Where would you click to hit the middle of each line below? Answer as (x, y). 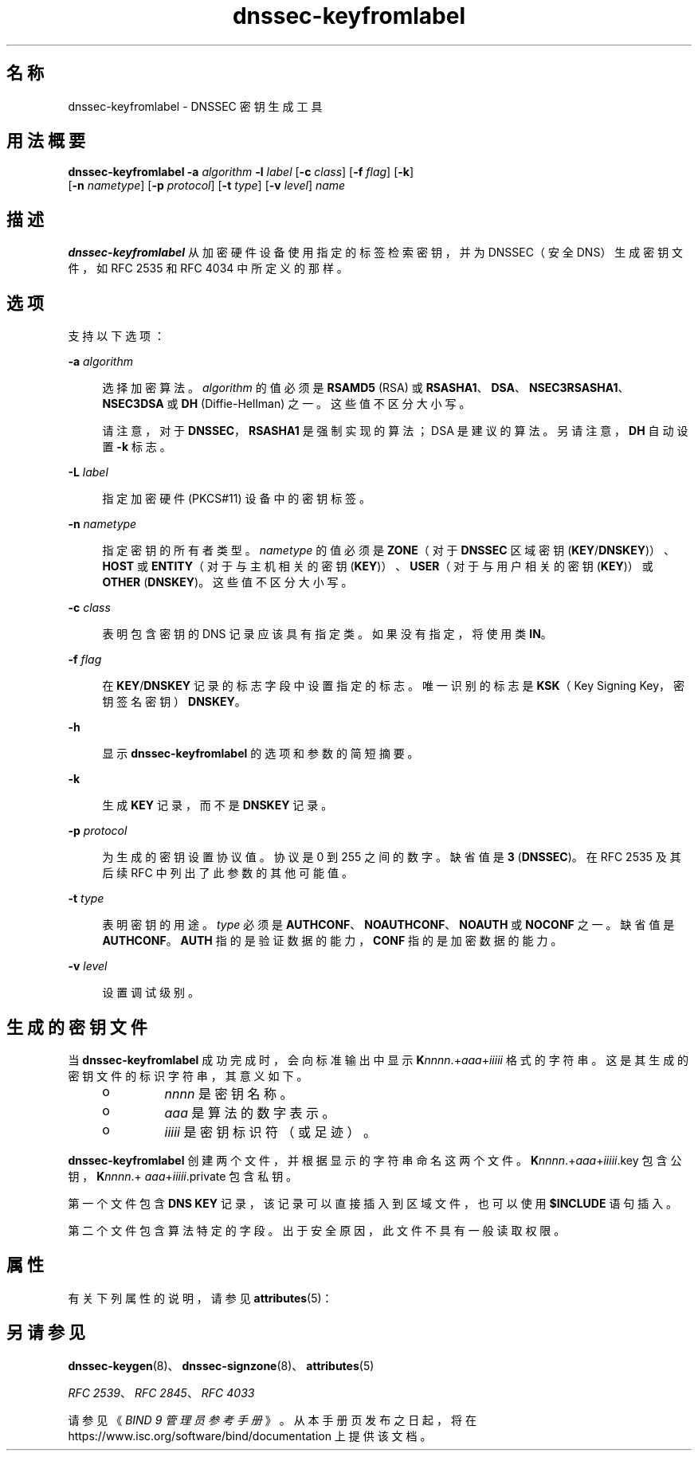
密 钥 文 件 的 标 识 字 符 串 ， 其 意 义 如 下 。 (188, 1075)
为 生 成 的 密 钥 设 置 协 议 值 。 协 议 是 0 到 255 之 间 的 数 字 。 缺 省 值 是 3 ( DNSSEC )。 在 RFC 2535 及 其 (392, 857)
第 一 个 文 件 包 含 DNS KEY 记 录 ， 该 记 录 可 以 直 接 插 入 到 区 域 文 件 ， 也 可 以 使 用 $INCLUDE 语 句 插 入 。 (373, 1203)
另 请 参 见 (46, 1333)
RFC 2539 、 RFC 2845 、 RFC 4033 (161, 1392)
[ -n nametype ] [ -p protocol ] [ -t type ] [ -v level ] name (207, 186)
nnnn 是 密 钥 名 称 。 (229, 1093)
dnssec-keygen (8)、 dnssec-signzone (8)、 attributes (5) (221, 1365)
